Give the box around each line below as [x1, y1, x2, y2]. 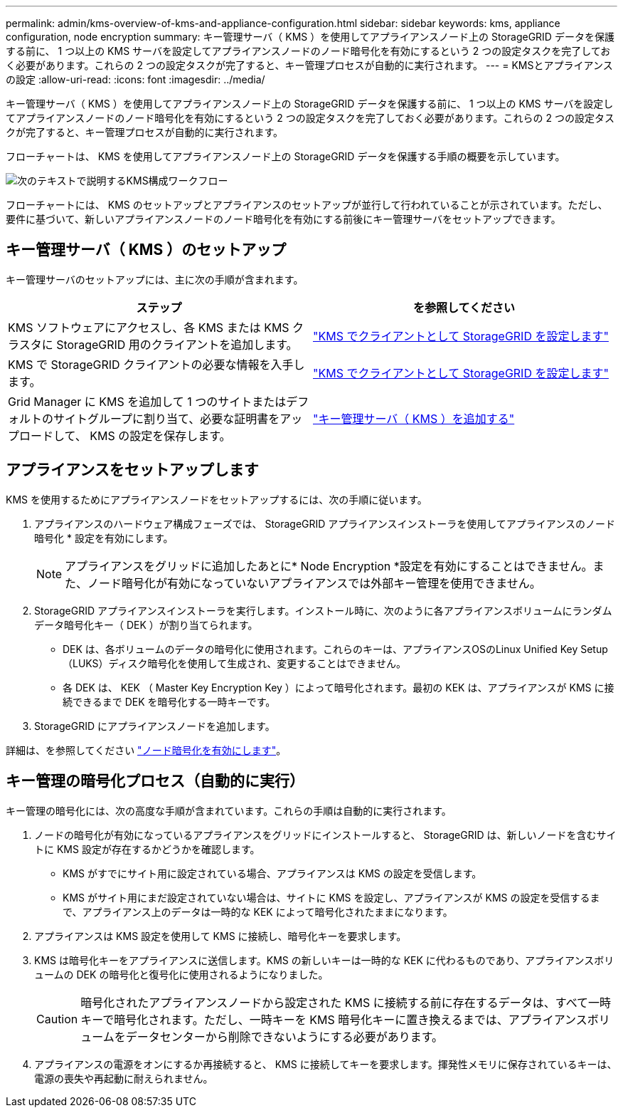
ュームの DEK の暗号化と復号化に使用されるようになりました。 [34, 968, 329, 981]
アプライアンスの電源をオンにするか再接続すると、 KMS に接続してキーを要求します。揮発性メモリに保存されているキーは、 [34, 1057, 617, 1070]
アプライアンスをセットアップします [6, 461, 259, 479]
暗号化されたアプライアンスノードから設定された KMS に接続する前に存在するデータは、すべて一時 [80, 995, 612, 1010]
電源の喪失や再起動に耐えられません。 [34, 1072, 213, 1085]
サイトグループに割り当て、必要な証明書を [53, 411, 280, 426]
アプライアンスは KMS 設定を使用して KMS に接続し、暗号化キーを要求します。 [34, 929, 407, 942]
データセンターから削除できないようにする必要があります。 [125, 1029, 444, 1044]
